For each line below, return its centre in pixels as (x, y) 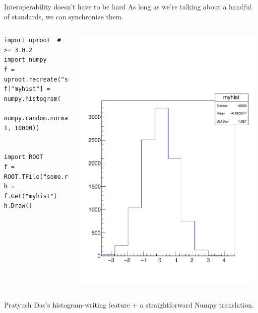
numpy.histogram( (32, 99)
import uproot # (32, 40)
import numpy (25, 60)
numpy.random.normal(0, (43, 118)
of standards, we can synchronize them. (64, 16)
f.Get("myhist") (31, 196)
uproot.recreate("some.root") (54, 79)
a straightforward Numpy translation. (197, 304)
